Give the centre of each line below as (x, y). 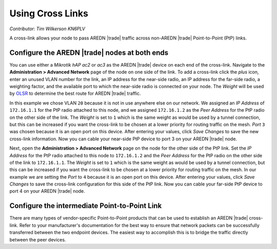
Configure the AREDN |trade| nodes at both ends (89, 53)
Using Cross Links (49, 13)
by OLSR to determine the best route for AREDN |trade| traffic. (75, 94)
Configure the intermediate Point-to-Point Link (86, 206)
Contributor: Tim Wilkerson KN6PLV (47, 29)
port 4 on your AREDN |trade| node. (47, 191)
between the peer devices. (38, 240)
